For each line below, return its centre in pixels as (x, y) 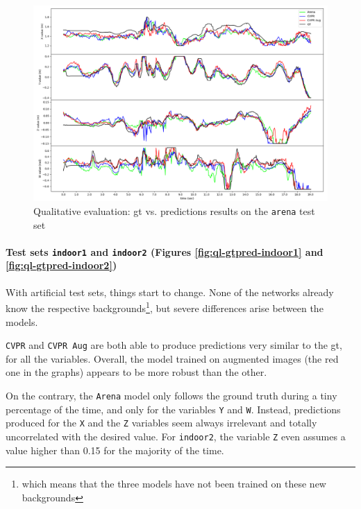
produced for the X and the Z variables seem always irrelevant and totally (161, 423)
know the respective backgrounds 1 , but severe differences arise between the (165, 307)
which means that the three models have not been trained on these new (174, 484)
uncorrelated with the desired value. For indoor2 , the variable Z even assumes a (176, 436)
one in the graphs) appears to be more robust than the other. (136, 372)
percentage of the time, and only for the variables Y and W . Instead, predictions (173, 409)
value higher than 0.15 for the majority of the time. (115, 450)
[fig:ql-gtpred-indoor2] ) (61, 265)
